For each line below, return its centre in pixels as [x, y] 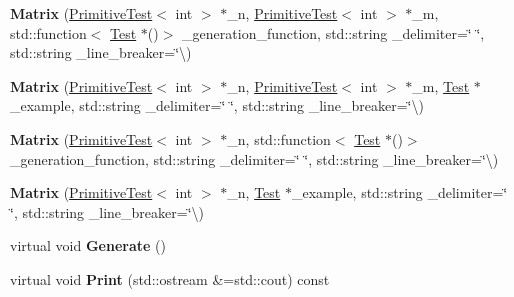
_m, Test [441, 85]
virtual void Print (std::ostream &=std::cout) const [170, 278]
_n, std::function [279, 138]
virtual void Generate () [88, 245]
